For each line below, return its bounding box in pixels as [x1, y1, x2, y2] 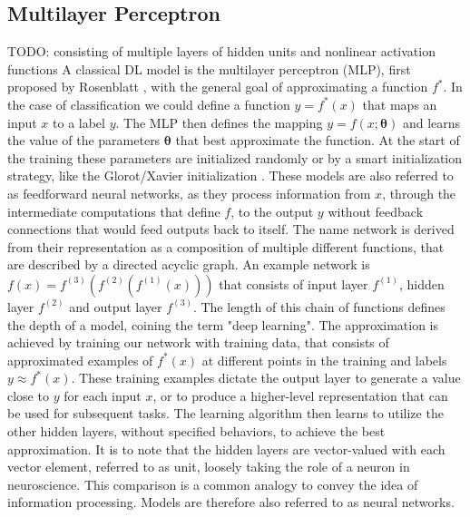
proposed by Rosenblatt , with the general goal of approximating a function [7, 77, 428, 96]
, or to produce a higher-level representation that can [152, 385, 448, 405]
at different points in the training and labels [201, 350, 447, 369]
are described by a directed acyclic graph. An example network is [7, 255, 370, 274]
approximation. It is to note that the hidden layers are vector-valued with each [7, 439, 446, 458]
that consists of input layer [219, 274, 368, 293]
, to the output [230, 201, 314, 220]
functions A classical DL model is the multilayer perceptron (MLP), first [7, 59, 411, 78]
